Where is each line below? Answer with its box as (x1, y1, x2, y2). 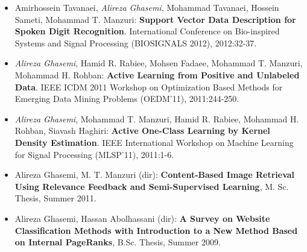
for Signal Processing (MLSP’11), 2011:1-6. (14, 148, 174, 160)
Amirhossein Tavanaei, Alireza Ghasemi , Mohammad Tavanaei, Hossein (14, 1, 279, 13)
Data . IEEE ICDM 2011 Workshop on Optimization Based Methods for (14, 80, 283, 93)
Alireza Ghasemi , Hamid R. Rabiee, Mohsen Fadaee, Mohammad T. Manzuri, (14, 57, 303, 69)
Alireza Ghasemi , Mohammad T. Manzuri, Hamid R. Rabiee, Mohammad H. (14, 112, 299, 125)
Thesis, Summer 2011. (14, 192, 97, 204)
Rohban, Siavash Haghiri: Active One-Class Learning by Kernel (14, 124, 270, 137)
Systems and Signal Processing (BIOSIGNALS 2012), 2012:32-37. (14, 36, 257, 49)
